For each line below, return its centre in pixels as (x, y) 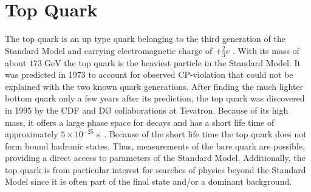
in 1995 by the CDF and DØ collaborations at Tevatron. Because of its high (147, 110)
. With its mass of (266, 50)
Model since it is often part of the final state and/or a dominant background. (149, 181)
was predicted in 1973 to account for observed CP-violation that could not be (149, 74)
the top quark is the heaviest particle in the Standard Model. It (182, 62)
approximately (32, 134)
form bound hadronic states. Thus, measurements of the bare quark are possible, (155, 146)
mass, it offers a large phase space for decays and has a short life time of (140, 122)
